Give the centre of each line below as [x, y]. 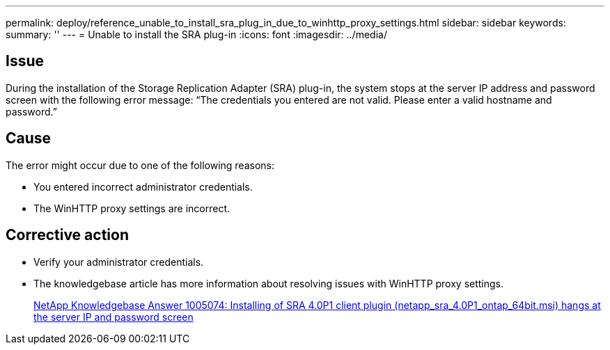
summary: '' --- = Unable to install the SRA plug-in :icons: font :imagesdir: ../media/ [196, 34]
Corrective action [67, 235]
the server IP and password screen [114, 317]
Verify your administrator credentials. [119, 262]
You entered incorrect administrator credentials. [143, 186]
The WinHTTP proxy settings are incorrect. [132, 208]
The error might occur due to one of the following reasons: [140, 165]
